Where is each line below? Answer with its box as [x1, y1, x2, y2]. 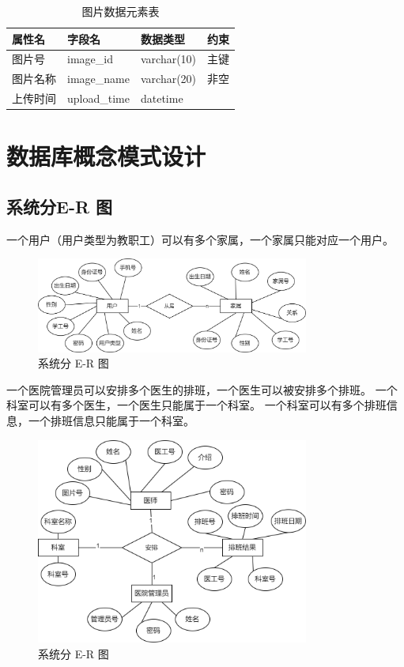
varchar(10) [140, 51, 197, 67]
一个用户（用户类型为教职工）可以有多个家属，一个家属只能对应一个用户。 [6, 231, 394, 247]
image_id [67, 51, 113, 67]
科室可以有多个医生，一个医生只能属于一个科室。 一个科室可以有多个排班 [6, 397, 387, 413]
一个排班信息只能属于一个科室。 [28, 413, 194, 429]
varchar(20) [140, 70, 197, 87]
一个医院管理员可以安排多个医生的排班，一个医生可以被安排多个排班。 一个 [6, 381, 398, 398]
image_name [67, 70, 130, 87]
